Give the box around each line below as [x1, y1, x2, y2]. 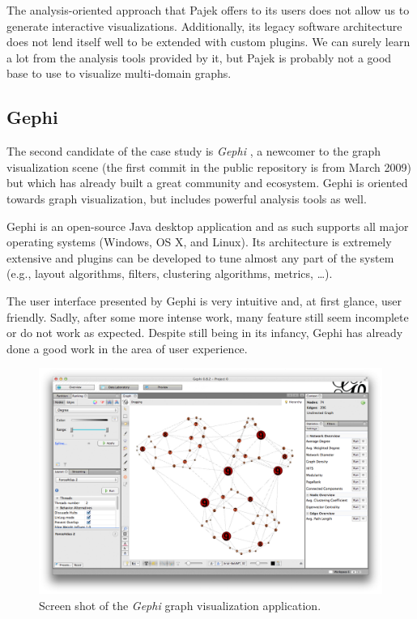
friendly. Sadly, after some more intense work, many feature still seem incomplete [6, 308, 409, 325]
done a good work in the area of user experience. [6, 339, 248, 356]
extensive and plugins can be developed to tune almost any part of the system [6, 249, 394, 266]
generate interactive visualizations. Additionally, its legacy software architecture [6, 17, 402, 34]
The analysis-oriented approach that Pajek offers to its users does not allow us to [6, 2, 410, 18]
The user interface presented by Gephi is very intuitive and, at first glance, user [6, 292, 402, 309]
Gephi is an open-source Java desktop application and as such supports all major [6, 217, 409, 234]
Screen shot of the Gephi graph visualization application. [39, 596, 321, 613]
